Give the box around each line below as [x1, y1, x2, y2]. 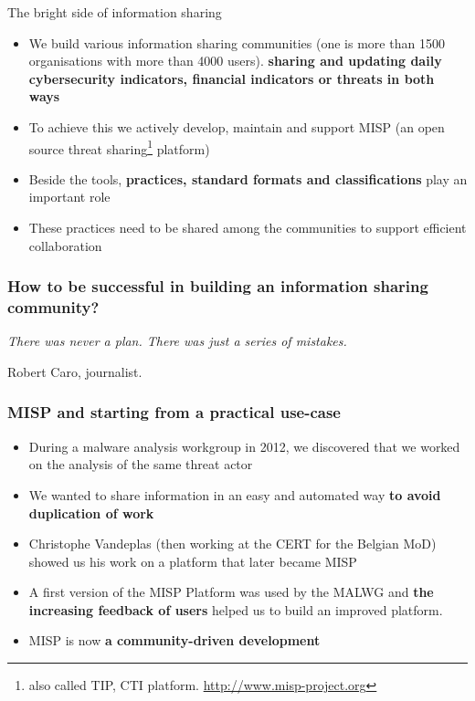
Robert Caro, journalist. [7, 361, 142, 381]
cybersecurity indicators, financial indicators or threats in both [28, 68, 435, 88]
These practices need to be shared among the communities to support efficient [28, 218, 467, 236]
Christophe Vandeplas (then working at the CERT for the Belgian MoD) [28, 534, 437, 553]
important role [28, 187, 111, 206]
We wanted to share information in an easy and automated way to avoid [28, 485, 441, 504]
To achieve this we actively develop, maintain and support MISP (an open [28, 117, 445, 136]
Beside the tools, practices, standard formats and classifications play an [28, 169, 468, 188]
